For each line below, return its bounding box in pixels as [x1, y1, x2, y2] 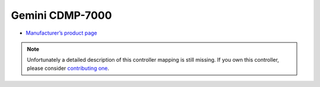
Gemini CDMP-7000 [11, 9, 112, 22]
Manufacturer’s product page [25, 29, 98, 36]
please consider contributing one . [27, 65, 110, 72]
